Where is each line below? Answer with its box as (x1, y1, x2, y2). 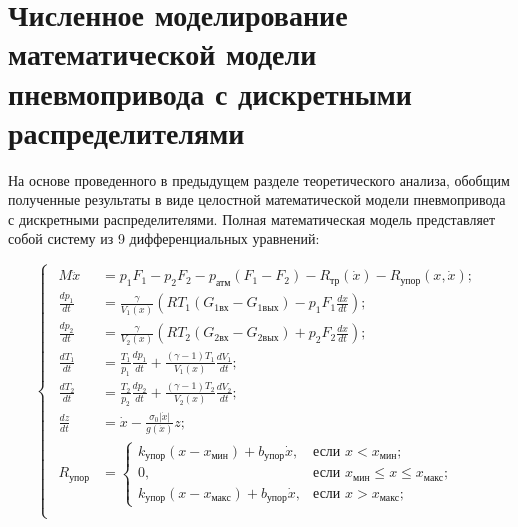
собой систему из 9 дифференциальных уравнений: (8, 228, 320, 249)
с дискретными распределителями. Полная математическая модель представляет (8, 208, 496, 229)
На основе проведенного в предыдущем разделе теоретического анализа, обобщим (8, 169, 510, 190)
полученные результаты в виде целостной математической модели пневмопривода (8, 189, 506, 210)
